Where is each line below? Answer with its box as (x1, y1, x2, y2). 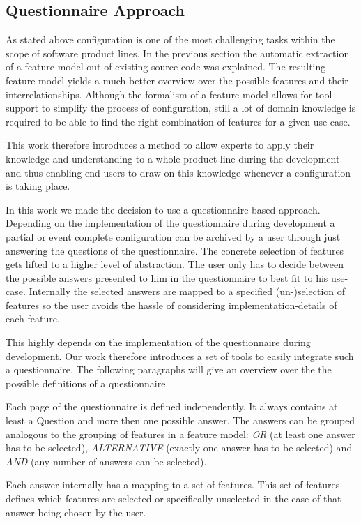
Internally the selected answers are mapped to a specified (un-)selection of (29, 284, 346, 299)
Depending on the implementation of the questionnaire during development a (6, 216, 335, 230)
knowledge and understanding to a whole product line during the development (6, 151, 340, 165)
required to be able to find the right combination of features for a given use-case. (6, 114, 351, 128)
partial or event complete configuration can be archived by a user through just (6, 229, 341, 244)
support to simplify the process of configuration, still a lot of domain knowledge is (6, 100, 356, 115)
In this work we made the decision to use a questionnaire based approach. (6, 202, 321, 216)
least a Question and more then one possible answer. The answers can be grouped (6, 413, 355, 428)
